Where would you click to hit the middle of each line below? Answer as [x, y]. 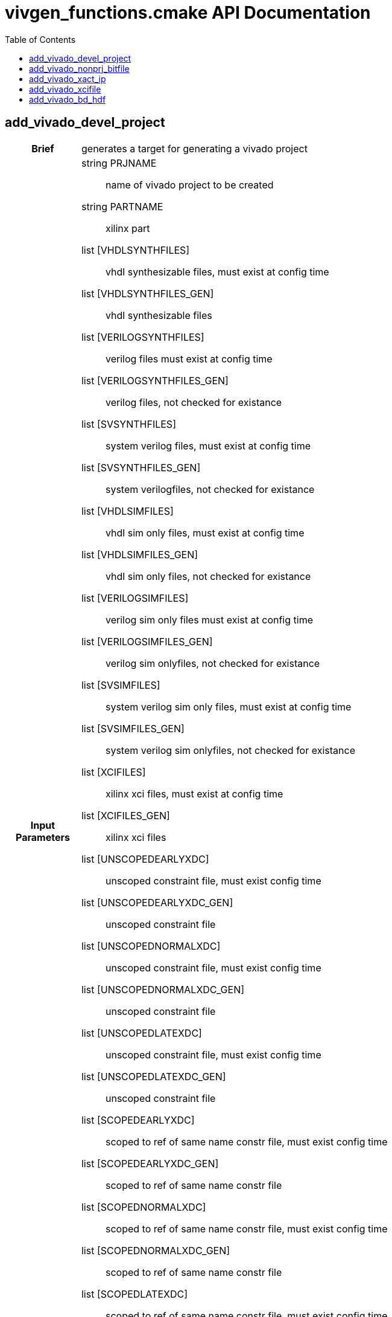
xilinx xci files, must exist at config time [194, 794]
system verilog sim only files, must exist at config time [228, 707]
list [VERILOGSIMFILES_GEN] [147, 641]
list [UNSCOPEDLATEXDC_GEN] [153, 1076]
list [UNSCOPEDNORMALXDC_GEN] [163, 989]
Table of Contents [40, 39]
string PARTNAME [122, 206]
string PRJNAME [119, 163]
